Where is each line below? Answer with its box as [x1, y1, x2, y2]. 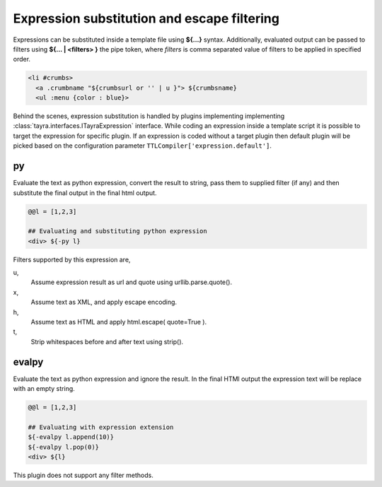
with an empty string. [13, 385, 76, 393]
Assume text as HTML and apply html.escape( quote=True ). [30, 318, 207, 327]
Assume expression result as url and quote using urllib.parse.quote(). [30, 278, 233, 286]
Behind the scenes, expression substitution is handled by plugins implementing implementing [13, 112, 285, 120]
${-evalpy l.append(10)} [28, 433, 115, 441]
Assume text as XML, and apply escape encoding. [30, 298, 177, 307]
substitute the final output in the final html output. [13, 188, 157, 197]
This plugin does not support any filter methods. [13, 471, 154, 480]
